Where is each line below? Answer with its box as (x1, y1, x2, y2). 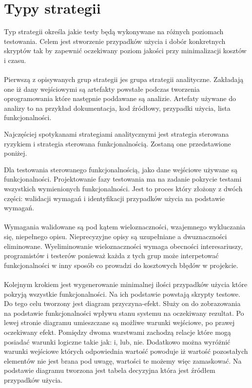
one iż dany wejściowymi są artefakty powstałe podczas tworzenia (4, 83, 200, 94)
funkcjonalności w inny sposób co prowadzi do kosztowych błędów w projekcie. (4, 260, 238, 270)
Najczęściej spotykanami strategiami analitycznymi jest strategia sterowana (4, 129, 229, 139)
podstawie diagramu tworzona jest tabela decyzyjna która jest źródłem (4, 365, 215, 375)
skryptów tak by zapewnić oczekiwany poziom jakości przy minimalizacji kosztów (4, 45, 247, 56)
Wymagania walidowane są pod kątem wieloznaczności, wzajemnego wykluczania (4, 222, 246, 232)
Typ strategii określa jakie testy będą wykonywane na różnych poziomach (4, 26, 224, 37)
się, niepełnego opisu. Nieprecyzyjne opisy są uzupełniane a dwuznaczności (4, 231, 227, 241)
